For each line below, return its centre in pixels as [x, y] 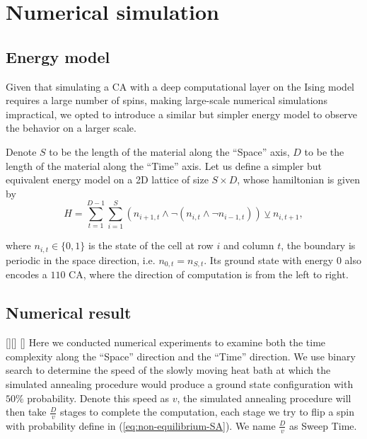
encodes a [27, 274]
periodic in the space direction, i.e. [81, 260]
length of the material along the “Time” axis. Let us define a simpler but [164, 165]
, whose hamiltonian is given [298, 179]
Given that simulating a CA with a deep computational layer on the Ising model [180, 86]
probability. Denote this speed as [98, 398]
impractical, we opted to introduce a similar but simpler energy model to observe [182, 114]
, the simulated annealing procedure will [264, 398]
